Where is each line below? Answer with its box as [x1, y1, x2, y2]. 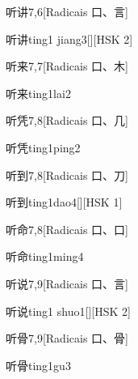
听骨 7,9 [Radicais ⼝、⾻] [6, 330, 128, 347]
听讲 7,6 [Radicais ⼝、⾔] [6, 3, 128, 19]
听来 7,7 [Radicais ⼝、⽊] [6, 57, 128, 75]
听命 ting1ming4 [6, 248, 84, 265]
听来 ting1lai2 [6, 84, 71, 101]
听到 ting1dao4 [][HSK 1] [6, 194, 123, 211]
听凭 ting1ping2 [6, 138, 81, 155]
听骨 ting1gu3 [6, 356, 71, 373]
